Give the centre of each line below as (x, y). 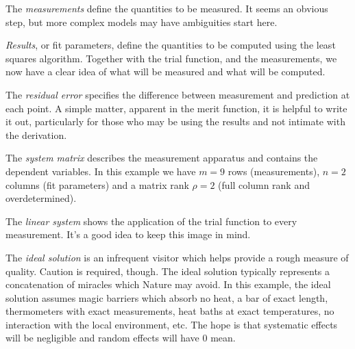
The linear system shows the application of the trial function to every (151, 221)
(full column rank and (264, 184)
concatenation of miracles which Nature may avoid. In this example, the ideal (168, 284)
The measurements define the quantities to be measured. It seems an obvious (167, 8)
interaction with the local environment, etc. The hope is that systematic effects (172, 324)
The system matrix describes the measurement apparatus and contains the (162, 158)
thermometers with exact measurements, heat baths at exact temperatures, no (170, 311)
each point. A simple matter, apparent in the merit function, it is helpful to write (176, 108)
